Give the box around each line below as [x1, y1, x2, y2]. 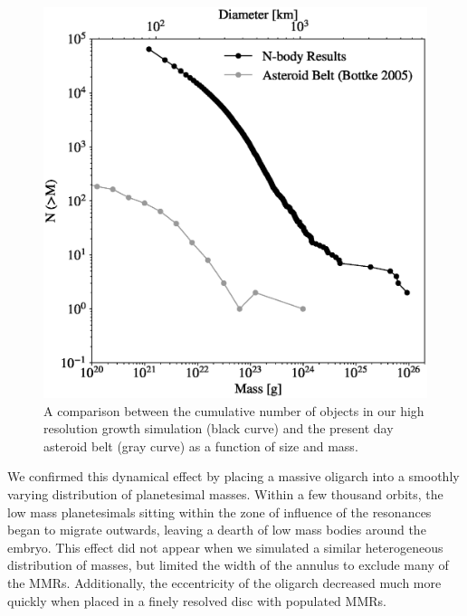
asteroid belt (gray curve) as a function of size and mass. [43, 436, 358, 455]
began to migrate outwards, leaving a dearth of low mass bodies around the [7, 520, 426, 539]
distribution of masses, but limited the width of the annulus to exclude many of [7, 555, 449, 574]
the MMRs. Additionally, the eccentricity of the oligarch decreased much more [7, 573, 442, 592]
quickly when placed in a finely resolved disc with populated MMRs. [7, 591, 386, 610]
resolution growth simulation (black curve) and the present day [43, 419, 394, 438]
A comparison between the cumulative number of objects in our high [43, 401, 424, 420]
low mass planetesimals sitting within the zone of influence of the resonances [7, 502, 432, 521]
